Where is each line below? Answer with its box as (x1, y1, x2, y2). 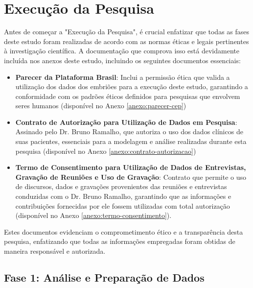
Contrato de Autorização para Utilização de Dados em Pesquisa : (15, 117, 237, 127)
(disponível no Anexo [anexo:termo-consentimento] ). (15, 210, 172, 220)
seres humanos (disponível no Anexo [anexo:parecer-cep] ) (15, 100, 186, 111)
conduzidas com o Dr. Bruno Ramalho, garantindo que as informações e (15, 191, 231, 201)
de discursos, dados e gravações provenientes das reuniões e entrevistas (15, 181, 227, 192)
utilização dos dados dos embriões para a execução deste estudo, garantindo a (15, 81, 248, 92)
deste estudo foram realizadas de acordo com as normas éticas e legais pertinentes (4, 36, 249, 46)
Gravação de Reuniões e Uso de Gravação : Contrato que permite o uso (15, 171, 246, 182)
